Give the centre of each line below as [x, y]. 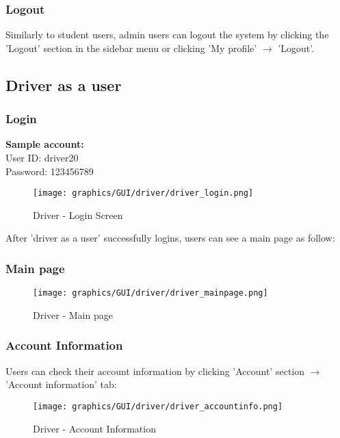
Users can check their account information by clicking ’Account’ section [155, 371]
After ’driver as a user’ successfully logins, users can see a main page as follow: [170, 238]
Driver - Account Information [94, 428]
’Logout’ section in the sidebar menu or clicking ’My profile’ [131, 48]
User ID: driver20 [42, 157]
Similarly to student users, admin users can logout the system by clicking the [167, 35]
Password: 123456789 [50, 171]
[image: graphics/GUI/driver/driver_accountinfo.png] [158, 406]
